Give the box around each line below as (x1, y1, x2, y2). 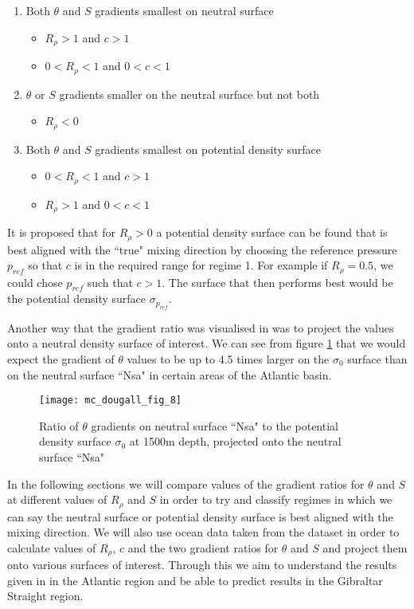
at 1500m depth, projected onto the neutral (129, 433, 342, 450)
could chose (7, 273, 63, 290)
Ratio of (39, 417, 79, 434)
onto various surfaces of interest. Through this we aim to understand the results (7, 556, 397, 573)
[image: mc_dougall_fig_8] (39, 395, 182, 407)
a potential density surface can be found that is (156, 224, 388, 241)
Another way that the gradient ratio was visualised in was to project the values (7, 319, 394, 336)
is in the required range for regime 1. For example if (74, 257, 328, 273)
